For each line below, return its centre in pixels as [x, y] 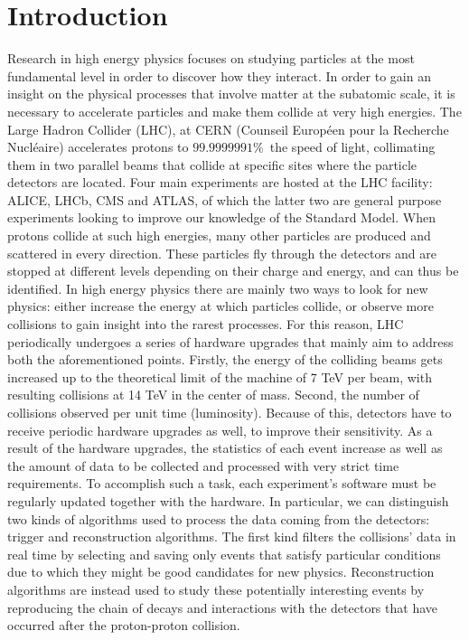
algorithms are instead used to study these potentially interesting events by [216, 589]
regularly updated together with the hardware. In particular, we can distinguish [228, 500]
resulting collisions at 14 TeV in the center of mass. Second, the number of [213, 395]
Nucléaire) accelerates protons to [98, 147]
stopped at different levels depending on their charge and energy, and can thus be [233, 271]
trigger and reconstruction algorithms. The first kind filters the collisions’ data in [232, 536]
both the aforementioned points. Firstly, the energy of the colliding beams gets [225, 359]
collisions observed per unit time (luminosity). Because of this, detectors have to [230, 412]
